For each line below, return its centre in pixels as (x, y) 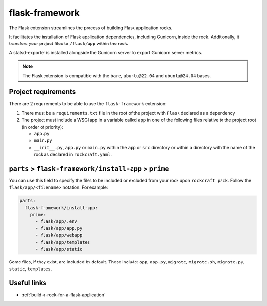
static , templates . (31, 269)
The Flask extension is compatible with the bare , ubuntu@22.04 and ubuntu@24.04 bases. (117, 75)
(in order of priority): (43, 127)
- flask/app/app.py (59, 228)
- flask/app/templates (63, 242)
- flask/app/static (59, 249)
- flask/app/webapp (59, 235)
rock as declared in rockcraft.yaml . (73, 154)
